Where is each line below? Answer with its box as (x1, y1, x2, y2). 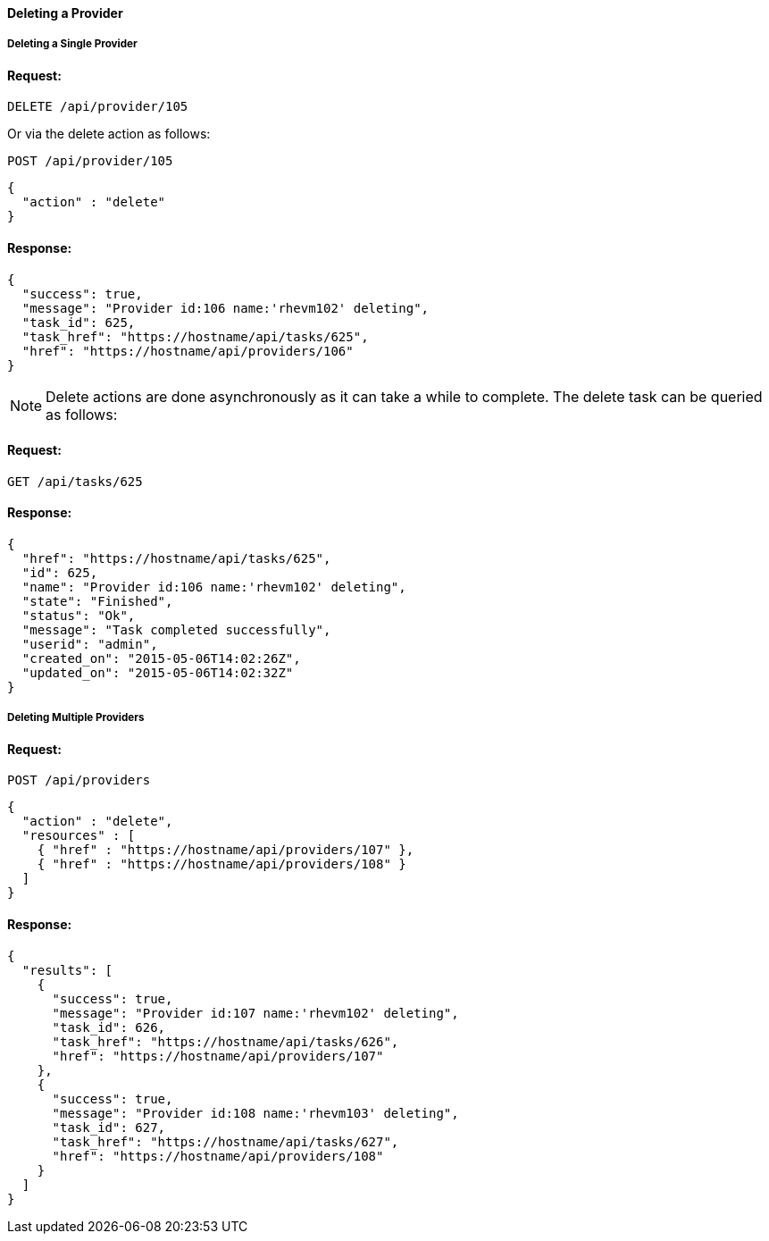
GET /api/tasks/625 (7, 474, 143, 489)
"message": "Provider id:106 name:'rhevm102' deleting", (21, 300, 430, 315)
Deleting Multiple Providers (7, 711, 145, 725)
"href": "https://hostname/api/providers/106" (21, 343, 354, 358)
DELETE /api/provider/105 (7, 99, 188, 114)
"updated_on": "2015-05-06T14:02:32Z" (21, 666, 294, 681)
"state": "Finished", (21, 594, 173, 609)
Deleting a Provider (7, 5, 123, 21)
